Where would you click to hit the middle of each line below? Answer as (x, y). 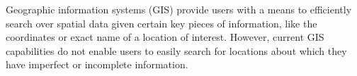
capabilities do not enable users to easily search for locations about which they (176, 50)
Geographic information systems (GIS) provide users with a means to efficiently (179, 9)
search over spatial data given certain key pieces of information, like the (161, 23)
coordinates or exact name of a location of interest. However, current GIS (165, 37)
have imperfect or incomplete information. (97, 64)
